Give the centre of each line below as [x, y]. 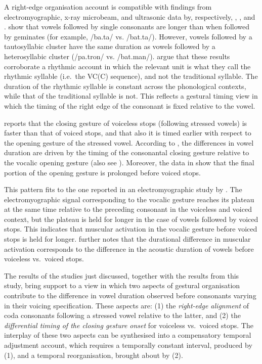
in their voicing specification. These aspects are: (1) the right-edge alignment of [127, 305]
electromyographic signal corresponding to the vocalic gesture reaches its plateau [129, 199]
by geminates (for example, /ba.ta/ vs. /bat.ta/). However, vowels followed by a [128, 36]
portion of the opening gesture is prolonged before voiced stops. [102, 172]
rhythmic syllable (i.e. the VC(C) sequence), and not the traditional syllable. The [131, 76]
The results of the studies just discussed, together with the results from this [122, 275]
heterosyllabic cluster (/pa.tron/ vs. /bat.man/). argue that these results [117, 56]
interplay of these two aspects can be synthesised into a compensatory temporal [128, 335]
